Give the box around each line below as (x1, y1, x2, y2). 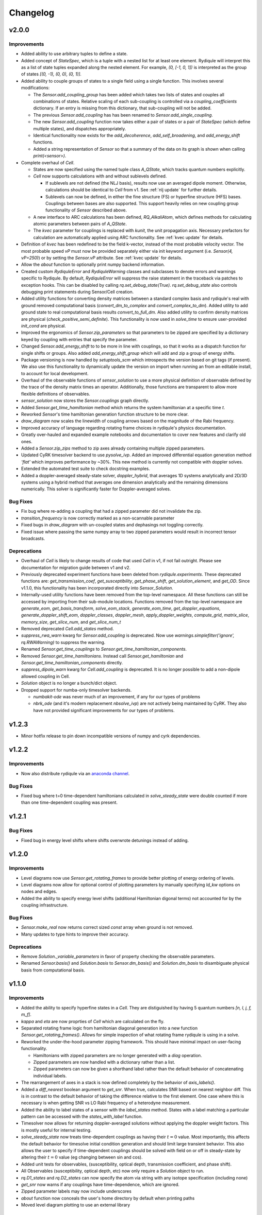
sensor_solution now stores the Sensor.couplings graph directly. (21, 398, 149, 403)
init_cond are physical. (21, 323, 66, 329)
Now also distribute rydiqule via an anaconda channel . (21, 770, 130, 776)
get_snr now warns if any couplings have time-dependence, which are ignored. (21, 1181, 180, 1187)
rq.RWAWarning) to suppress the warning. (21, 639, 106, 645)
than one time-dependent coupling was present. (21, 799, 118, 805)
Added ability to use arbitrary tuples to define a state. (21, 51, 128, 57)
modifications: (21, 85, 50, 91)
